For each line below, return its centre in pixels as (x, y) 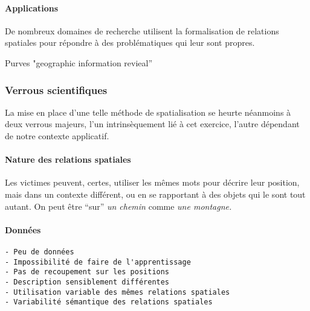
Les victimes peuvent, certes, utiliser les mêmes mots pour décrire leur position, (152, 182)
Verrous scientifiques (56, 90)
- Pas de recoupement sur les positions (87, 272)
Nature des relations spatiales (68, 159)
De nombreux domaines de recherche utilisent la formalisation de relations (142, 30)
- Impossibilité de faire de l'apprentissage (98, 262)
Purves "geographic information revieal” (79, 62)
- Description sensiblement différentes (87, 282)
